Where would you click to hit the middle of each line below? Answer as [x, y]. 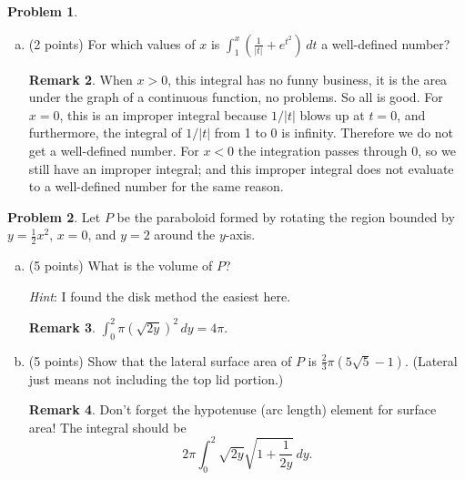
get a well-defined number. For [114, 150]
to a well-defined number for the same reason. [156, 186]
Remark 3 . [62, 327]
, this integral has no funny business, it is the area [308, 79]
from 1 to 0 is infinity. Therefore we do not [334, 133]
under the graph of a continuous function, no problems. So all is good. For [236, 97]
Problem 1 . [43, 11]
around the [185, 235]
